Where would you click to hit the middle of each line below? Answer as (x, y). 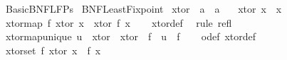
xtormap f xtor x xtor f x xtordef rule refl (119, 22)
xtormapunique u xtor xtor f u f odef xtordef (131, 36)
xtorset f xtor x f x (53, 50)
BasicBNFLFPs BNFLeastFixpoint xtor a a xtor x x (143, 8)
